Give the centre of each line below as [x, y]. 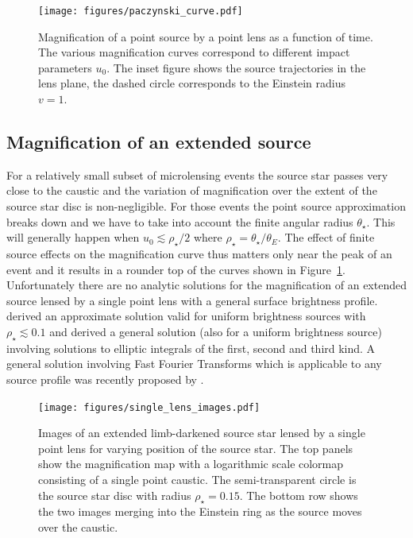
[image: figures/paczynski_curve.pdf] [141, 11]
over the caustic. [78, 526]
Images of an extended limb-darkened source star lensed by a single [202, 433]
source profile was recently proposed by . [105, 379]
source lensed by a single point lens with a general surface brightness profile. [192, 300]
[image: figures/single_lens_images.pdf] [149, 407]
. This [381, 221]
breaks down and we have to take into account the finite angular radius [180, 221]
